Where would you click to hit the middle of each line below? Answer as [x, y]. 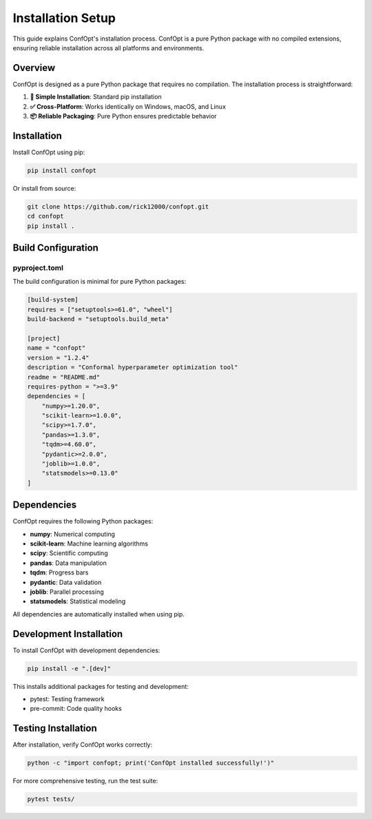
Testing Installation [55, 728]
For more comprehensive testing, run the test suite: [85, 781]
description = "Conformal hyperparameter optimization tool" [133, 367]
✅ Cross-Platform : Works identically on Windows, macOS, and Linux [128, 106]
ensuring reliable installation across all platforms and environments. [108, 48]
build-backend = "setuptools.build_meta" [98, 319]
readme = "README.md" [64, 377]
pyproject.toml [38, 268]
